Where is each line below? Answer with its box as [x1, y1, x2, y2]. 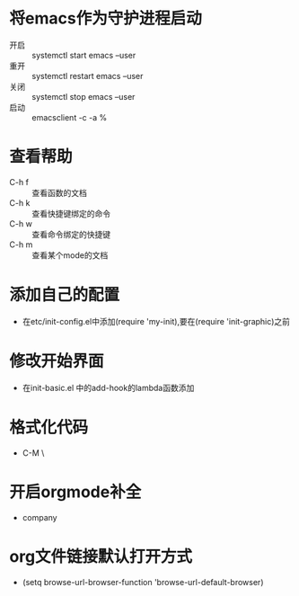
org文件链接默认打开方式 [9, 546, 193, 566]
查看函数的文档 [31, 187, 87, 198]
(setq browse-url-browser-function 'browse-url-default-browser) [22, 576, 264, 587]
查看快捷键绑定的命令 [31, 208, 110, 218]
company [22, 511, 57, 522]
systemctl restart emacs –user [31, 70, 144, 81]
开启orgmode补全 [9, 482, 142, 502]
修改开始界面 [9, 351, 105, 371]
